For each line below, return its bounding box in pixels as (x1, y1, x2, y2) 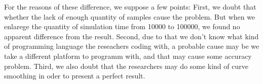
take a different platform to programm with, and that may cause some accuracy (4, 50, 252, 61)
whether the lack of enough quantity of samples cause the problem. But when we (4, 11, 255, 22)
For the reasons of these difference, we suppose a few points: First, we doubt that (4, 2, 256, 12)
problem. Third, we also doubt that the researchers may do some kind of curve (4, 60, 248, 71)
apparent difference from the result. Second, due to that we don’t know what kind (4, 31, 259, 41)
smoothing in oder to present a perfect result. (4, 70, 145, 81)
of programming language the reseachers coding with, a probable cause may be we (4, 41, 259, 51)
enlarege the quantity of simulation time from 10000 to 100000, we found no (4, 21, 240, 32)
